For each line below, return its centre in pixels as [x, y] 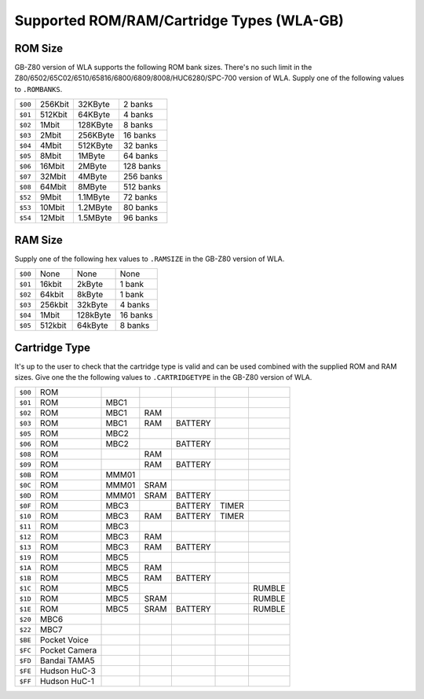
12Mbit [52, 218]
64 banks [141, 156]
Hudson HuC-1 [67, 682]
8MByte [92, 187]
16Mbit [52, 167]
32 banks [141, 145]
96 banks [141, 218]
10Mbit [52, 208]
